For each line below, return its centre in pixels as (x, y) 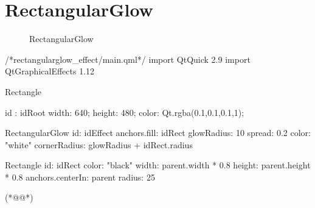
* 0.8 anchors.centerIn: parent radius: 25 (80, 177)
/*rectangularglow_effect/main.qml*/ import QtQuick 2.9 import (128, 59)
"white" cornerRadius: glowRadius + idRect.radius (99, 144)
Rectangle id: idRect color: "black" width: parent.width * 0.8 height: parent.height (158, 165)
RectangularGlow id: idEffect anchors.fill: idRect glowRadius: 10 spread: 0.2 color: (158, 133)
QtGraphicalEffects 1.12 (50, 71)
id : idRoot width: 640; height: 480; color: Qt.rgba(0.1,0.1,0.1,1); (125, 112)
